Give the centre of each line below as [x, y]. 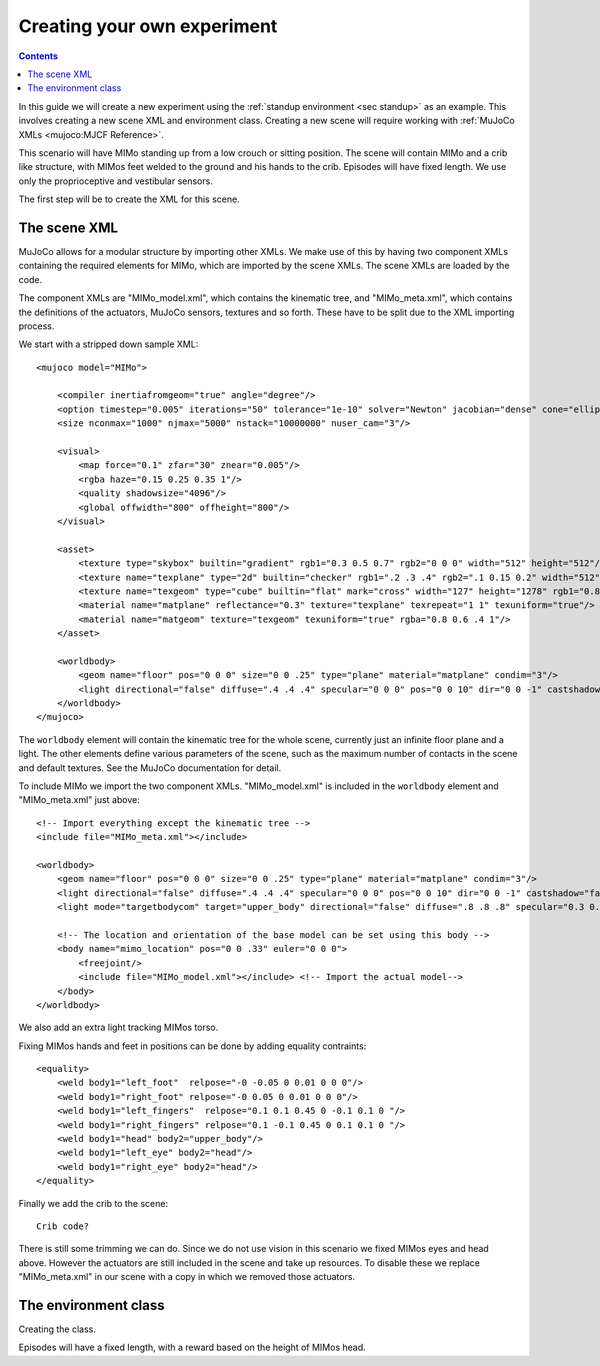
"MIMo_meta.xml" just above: [79, 800]
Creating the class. [57, 1329]
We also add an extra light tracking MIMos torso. [118, 1027]
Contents [38, 56]
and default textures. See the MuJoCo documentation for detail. [150, 767]
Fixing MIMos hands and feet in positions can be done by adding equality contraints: [192, 1046]
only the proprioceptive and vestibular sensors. [116, 181]
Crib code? [63, 1226]
